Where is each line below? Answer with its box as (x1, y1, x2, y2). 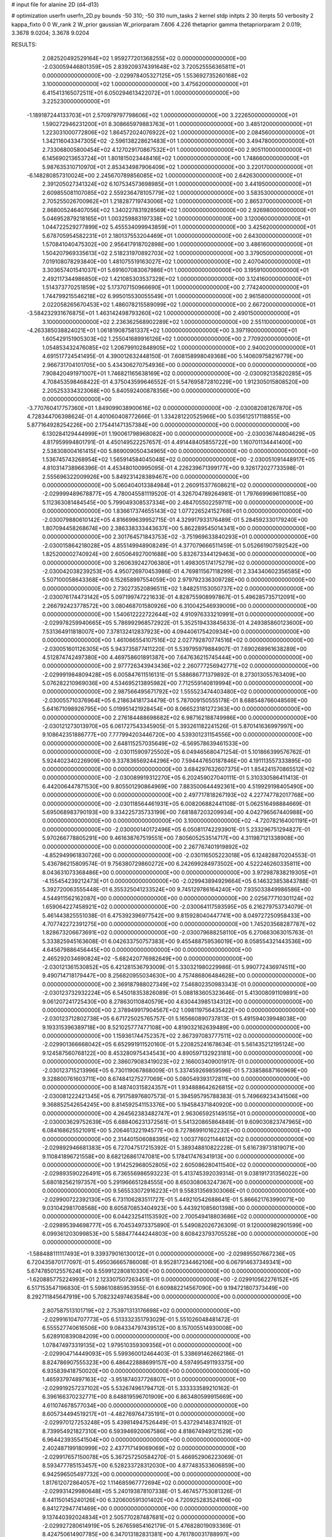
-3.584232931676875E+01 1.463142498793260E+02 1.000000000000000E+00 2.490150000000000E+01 (26, 309, 300, 317)
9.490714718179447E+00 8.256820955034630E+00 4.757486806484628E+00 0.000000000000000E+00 (42, 972, 317, 979)
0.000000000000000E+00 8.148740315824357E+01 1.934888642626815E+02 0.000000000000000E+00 (42, 1084, 315, 1091)
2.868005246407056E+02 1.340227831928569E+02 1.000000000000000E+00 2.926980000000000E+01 (42, 206, 316, 213)
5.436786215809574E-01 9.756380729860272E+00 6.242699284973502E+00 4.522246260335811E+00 (42, 860, 312, 867)
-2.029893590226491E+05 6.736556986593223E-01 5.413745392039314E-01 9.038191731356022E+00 (42, 1170, 309, 1177)
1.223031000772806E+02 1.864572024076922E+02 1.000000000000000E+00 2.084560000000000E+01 (42, 129, 315, 136)
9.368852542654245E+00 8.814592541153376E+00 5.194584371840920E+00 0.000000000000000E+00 (42, 1101, 314, 1108)
